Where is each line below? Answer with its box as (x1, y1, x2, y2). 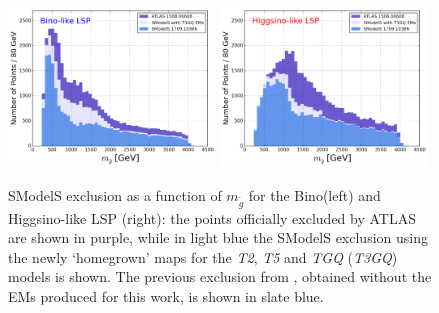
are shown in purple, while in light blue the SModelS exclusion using (8, 227, 428, 248)
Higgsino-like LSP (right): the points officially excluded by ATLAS (8, 207, 416, 228)
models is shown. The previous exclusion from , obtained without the (8, 266, 432, 287)
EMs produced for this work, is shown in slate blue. (8, 285, 324, 306)
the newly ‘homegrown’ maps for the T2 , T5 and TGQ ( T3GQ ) (8, 246, 398, 267)
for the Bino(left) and (248, 184, 381, 205)
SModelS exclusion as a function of (8, 184, 222, 205)
